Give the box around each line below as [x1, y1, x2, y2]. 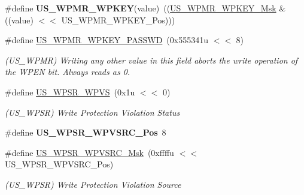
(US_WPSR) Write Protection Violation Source [5, 178, 181, 190]
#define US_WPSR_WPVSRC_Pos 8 [5, 126, 166, 139]
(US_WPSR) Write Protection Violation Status [5, 106, 180, 118]
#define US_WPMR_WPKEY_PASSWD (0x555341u [5, 34, 208, 46]
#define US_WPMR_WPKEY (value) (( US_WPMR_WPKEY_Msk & [5, 2, 286, 14]
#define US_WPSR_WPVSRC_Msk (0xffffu [5, 146, 174, 158]
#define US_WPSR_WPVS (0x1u [5, 85, 135, 98]
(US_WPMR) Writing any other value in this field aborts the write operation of [5, 53, 298, 66]
